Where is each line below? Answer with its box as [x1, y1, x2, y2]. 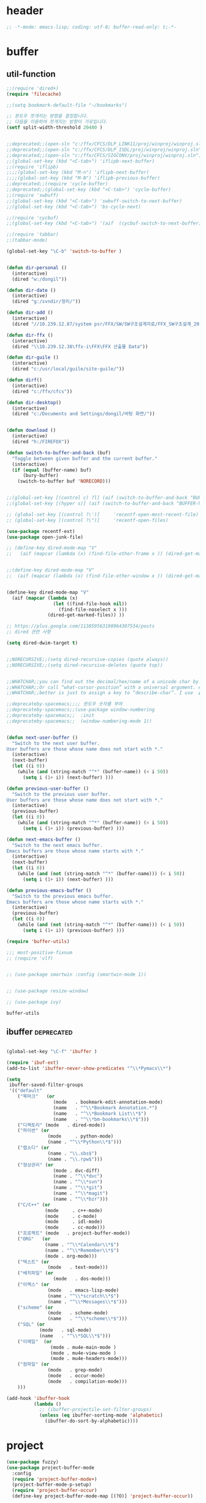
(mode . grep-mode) [47, 1367, 103, 1374]
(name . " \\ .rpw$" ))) [47, 1156, 103, 1162]
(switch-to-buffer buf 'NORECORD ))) [17, 478, 112, 484]
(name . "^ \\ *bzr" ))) [53, 1196, 109, 1202]
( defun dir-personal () [6, 264, 67, 270]
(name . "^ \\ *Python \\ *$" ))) [47, 1139, 122, 1145]
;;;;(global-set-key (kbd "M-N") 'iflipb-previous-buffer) [6, 175, 161, 182]
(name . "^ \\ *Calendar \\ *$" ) [45, 1241, 120, 1248]
